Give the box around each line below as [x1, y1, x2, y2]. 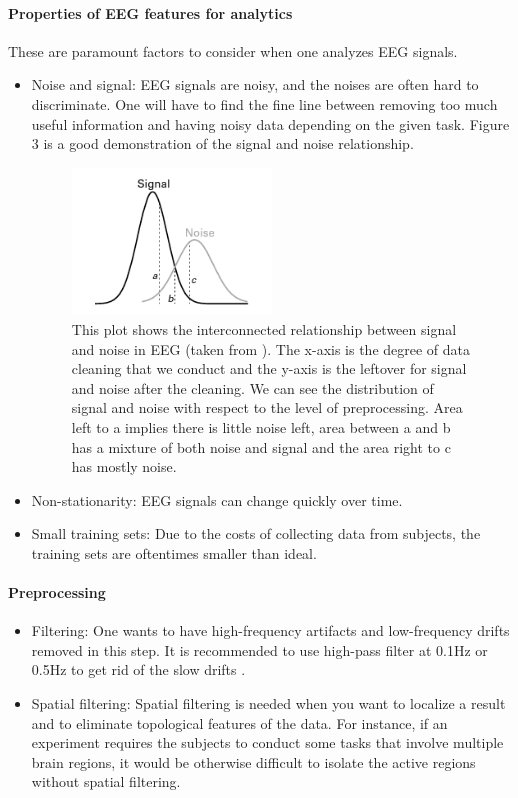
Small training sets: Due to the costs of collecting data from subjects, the [31, 523, 481, 544]
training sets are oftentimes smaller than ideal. [31, 542, 317, 563]
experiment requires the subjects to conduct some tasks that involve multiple [31, 732, 504, 753]
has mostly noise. [71, 456, 177, 477]
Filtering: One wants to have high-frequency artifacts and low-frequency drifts [31, 620, 510, 641]
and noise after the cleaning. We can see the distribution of [71, 377, 434, 398]
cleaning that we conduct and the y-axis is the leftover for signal [71, 358, 467, 379]
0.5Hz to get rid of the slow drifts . [31, 659, 246, 680]
